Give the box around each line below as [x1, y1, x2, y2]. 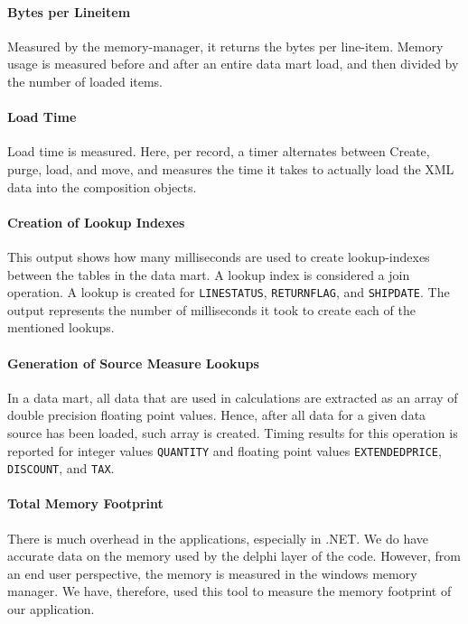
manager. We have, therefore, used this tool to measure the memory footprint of [7, 582, 452, 601]
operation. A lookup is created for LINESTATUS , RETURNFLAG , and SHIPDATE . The [7, 283, 450, 302]
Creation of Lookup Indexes [7, 212, 185, 231]
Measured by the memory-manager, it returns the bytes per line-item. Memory [7, 36, 444, 55]
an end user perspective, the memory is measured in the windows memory [7, 563, 417, 582]
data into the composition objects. [7, 177, 197, 196]
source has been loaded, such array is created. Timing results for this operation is [7, 423, 458, 442]
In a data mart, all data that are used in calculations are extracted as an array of [7, 387, 458, 406]
